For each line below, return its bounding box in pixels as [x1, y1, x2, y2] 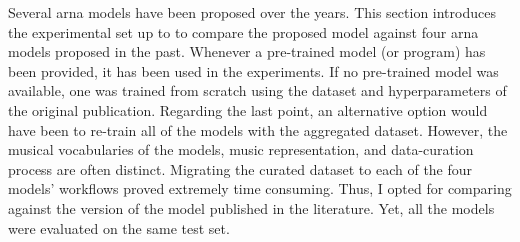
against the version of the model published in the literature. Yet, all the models [8, 197, 495, 218]
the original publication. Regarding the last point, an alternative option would [8, 99, 488, 120]
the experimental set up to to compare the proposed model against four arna [8, 21, 479, 42]
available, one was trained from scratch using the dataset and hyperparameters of [8, 80, 507, 101]
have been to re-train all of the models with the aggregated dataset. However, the [8, 119, 508, 140]
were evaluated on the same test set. [8, 217, 230, 238]
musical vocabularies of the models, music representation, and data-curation [8, 139, 474, 160]
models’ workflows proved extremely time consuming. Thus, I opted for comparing [8, 178, 512, 199]
